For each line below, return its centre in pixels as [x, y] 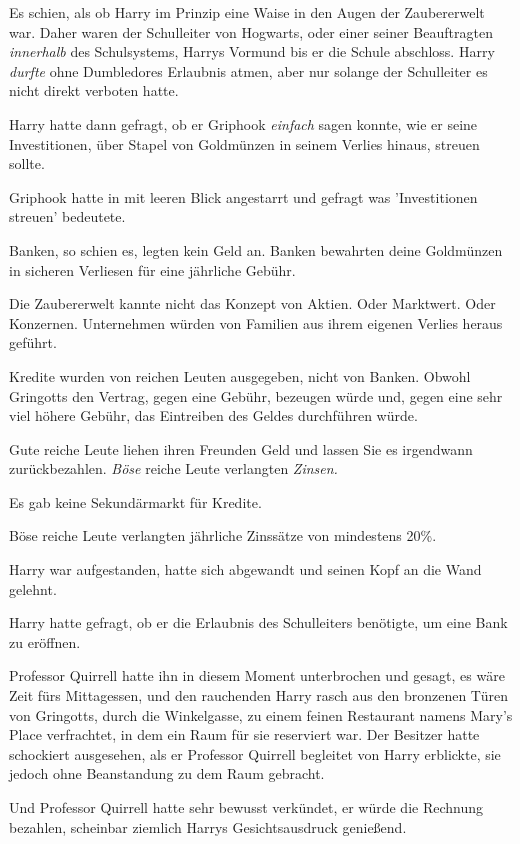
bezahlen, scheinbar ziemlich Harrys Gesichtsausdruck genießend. [208, 826]
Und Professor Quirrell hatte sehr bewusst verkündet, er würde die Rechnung [246, 807]
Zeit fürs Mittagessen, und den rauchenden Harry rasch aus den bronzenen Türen [258, 695]
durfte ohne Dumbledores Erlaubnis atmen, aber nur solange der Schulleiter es [248, 70]
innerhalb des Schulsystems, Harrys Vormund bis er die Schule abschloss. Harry [252, 51]
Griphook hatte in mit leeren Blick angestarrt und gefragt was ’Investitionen [243, 196]
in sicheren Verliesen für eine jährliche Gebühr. [152, 269]
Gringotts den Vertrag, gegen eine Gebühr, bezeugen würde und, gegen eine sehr [256, 395]
